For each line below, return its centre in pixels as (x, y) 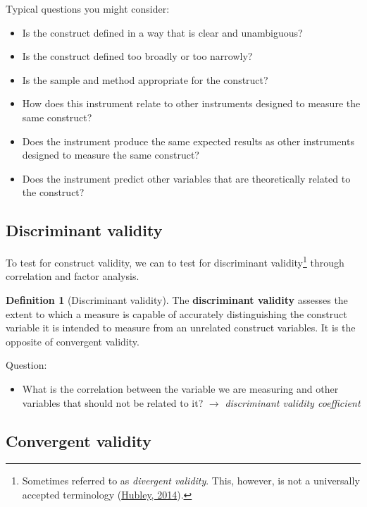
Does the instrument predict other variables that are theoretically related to (186, 178)
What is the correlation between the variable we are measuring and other (180, 388)
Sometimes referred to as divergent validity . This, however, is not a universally (191, 481)
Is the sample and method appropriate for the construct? (145, 79)
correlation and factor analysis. (73, 276)
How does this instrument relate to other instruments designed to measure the (191, 103)
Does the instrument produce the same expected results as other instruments (188, 141)
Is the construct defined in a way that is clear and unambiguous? (162, 32)
